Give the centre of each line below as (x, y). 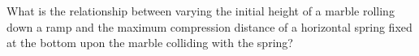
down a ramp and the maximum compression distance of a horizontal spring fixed (209, 26)
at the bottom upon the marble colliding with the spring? (150, 43)
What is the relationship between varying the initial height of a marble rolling (201, 11)
